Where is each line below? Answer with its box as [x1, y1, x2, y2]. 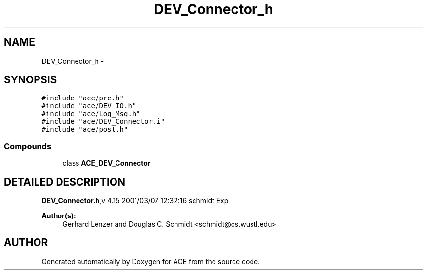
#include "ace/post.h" [41, 125, 128, 134]
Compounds [4, 141, 52, 151]
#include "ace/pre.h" [41, 94, 124, 102]
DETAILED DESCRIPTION [4, 176, 126, 188]
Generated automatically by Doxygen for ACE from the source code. [41, 257, 260, 266]
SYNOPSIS [4, 74, 57, 86]
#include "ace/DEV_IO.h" [41, 102, 136, 110]
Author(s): [41, 212, 76, 220]
